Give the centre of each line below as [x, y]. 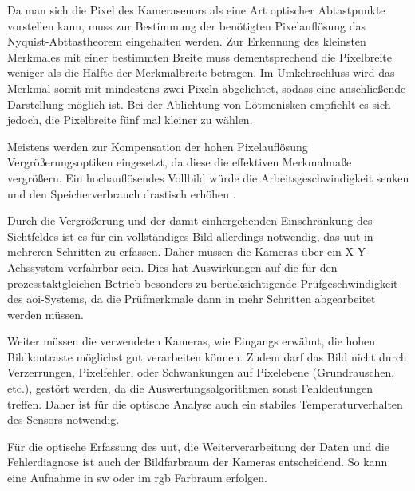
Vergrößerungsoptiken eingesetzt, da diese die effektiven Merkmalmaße [180, 162]
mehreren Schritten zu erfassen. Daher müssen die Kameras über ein [174, 251]
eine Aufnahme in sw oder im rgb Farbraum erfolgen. [138, 478]
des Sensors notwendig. [63, 419]
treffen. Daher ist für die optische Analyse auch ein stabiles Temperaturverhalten [205, 403]
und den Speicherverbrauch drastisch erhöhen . [122, 193]
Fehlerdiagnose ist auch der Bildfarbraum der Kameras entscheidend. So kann [198, 462]
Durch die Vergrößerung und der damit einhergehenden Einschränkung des [190, 220]
